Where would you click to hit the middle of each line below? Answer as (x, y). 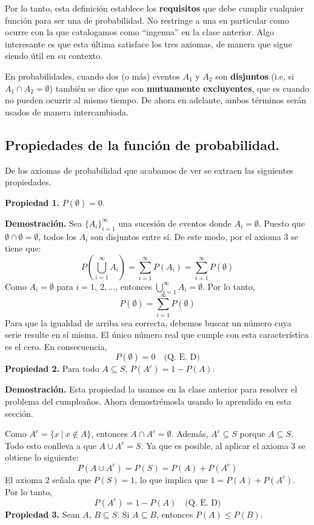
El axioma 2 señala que (48, 479)
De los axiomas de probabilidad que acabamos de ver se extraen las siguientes (149, 170)
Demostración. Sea (44, 223)
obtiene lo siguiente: (42, 457)
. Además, (190, 434)
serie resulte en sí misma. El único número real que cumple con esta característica (157, 335)
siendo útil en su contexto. (54, 56)
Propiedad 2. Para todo (52, 369)
